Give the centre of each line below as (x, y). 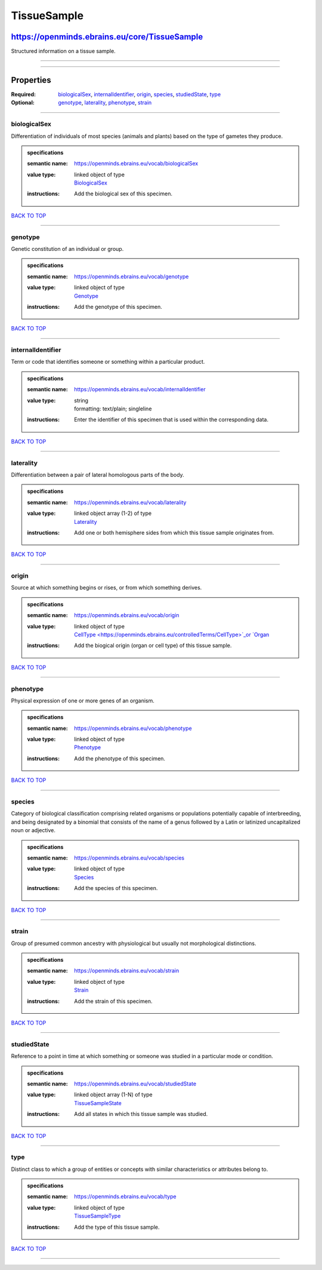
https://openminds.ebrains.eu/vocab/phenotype (133, 728)
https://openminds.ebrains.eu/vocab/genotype (131, 276)
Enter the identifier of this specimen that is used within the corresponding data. (171, 420)
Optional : (23, 103)
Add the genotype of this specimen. (118, 306)
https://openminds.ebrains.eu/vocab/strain (127, 971)
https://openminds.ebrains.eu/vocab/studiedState (135, 1084)
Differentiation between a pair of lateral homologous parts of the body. (97, 474)
